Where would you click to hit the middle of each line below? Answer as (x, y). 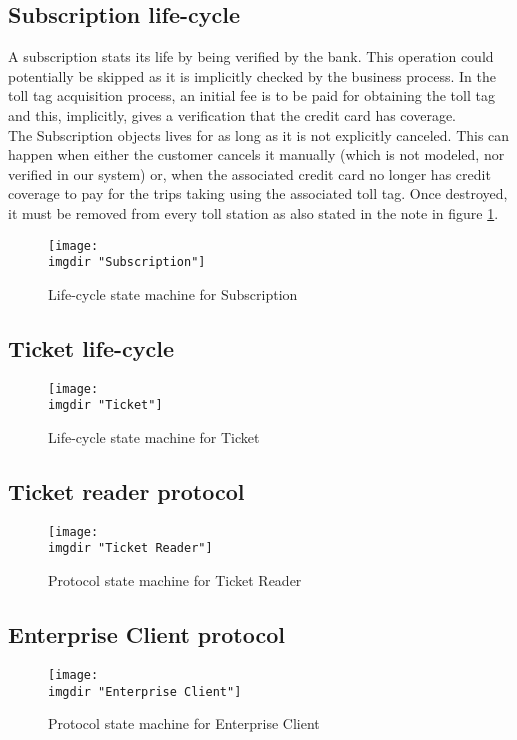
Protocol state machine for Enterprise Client (184, 723)
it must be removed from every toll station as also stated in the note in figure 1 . (253, 212)
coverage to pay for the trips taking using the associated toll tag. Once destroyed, (258, 193)
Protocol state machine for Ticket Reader (175, 580)
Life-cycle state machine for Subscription (173, 293)
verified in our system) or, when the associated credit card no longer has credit (249, 173)
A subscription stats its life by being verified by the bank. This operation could (251, 56)
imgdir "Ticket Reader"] (130, 548)
